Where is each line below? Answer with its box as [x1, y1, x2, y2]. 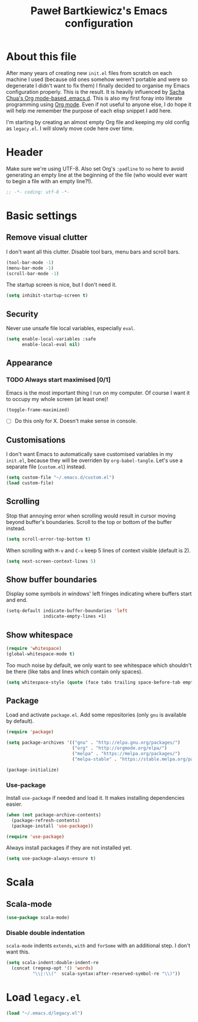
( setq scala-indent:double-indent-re [6, 960, 99, 966]
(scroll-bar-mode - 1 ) [6, 271, 60, 276]
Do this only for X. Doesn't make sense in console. [14, 418, 137, 425]
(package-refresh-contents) [11, 817, 81, 824]
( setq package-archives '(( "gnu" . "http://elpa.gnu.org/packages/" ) [6, 740, 181, 746]
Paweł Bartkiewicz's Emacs [30, 4, 168, 18]
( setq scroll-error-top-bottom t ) [6, 536, 91, 542]
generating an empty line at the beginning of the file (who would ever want [6, 171, 187, 178]
